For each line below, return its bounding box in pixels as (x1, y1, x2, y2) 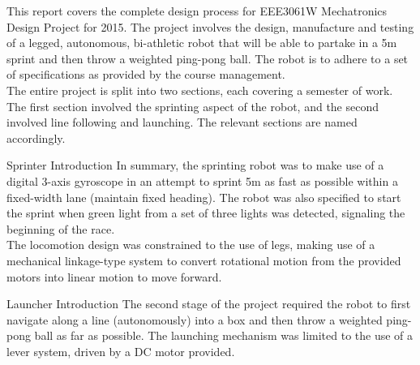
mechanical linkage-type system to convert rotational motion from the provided (6, 251, 401, 268)
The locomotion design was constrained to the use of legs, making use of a (6, 236, 375, 253)
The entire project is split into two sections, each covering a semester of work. (6, 81, 393, 98)
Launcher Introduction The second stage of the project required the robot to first (6, 295, 411, 312)
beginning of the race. (6, 220, 115, 237)
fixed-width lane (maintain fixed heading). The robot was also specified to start (6, 188, 401, 205)
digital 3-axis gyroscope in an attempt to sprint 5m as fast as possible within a (6, 172, 398, 189)
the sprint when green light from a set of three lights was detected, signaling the (6, 204, 405, 221)
